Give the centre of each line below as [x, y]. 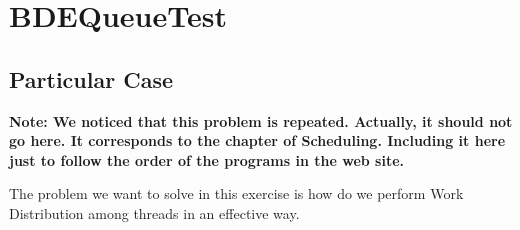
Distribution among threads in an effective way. [154, 212]
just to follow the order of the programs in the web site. [207, 159]
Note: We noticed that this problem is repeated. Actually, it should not [261, 120]
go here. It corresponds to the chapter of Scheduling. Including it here [257, 140]
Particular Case [91, 78]
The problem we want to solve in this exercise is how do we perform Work [236, 193]
